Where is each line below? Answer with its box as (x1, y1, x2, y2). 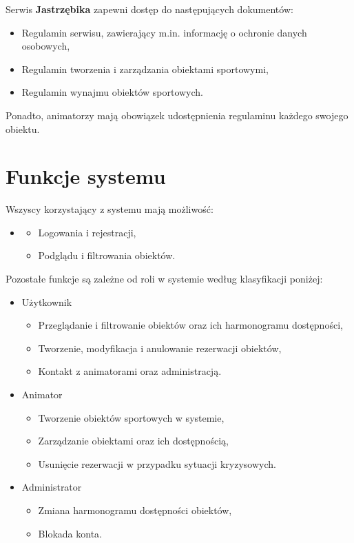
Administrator (21, 480, 82, 494)
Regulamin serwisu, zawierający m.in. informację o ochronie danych (21, 25, 307, 39)
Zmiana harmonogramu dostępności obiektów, (38, 503, 232, 517)
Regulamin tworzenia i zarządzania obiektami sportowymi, (21, 61, 269, 76)
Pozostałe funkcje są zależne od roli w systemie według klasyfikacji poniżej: (6, 271, 323, 286)
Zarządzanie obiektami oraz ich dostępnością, (38, 433, 229, 448)
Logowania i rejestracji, (38, 225, 136, 239)
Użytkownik (21, 294, 72, 309)
